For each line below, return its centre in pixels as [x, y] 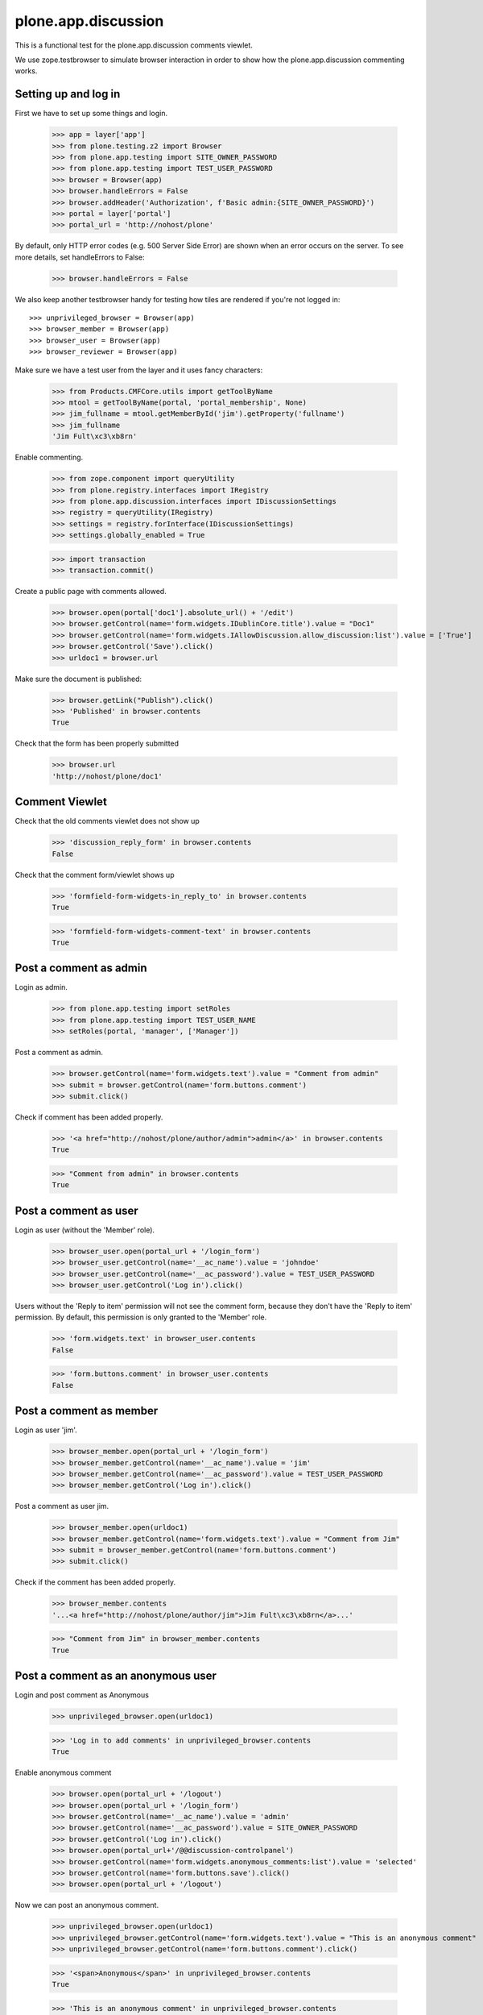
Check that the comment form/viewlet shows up [95, 875]
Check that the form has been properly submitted [97, 744]
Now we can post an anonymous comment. [87, 1905]
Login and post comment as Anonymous [82, 1695]
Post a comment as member [87, 1411]
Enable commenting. [49, 457]
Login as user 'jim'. [46, 1430]
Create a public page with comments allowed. [91, 592]
